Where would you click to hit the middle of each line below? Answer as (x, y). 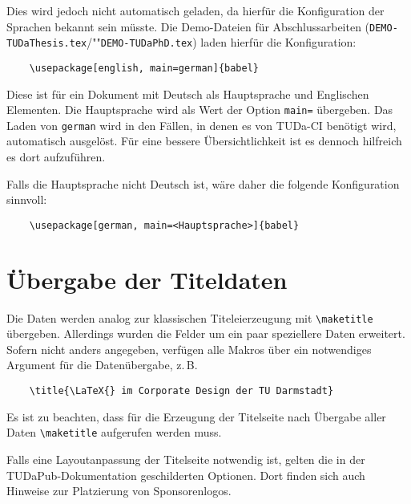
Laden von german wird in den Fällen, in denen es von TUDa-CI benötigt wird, (201, 125)
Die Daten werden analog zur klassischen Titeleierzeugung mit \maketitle (190, 317)
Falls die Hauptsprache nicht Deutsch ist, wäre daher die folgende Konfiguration (203, 183)
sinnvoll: (27, 199)
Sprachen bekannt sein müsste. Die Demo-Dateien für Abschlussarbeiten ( (188, 26)
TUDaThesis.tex (47, 44)
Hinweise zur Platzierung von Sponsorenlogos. (119, 491)
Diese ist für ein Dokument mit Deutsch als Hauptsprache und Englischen (188, 93)
